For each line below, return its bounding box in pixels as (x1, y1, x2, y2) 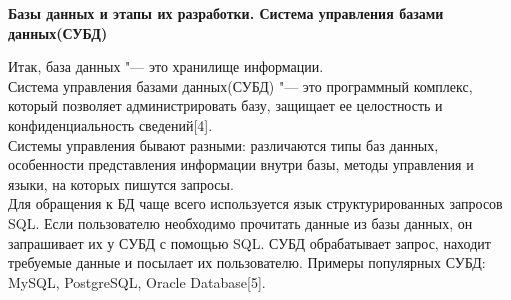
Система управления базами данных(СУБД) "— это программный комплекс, (8, 75, 473, 96)
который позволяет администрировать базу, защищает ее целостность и (8, 95, 443, 116)
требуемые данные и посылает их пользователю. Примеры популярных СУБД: (8, 252, 486, 273)
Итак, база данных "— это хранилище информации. (8, 56, 324, 77)
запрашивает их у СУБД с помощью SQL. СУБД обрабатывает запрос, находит (8, 232, 491, 253)
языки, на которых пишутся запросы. (8, 173, 234, 194)
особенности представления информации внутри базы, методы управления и (8, 154, 474, 175)
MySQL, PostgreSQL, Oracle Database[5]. (8, 271, 266, 292)
